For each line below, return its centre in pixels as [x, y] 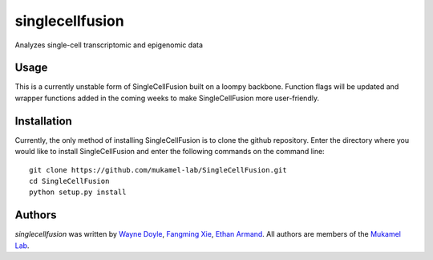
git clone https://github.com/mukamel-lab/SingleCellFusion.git [158, 170]
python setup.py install [78, 192]
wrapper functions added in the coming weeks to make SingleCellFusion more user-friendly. [167, 98]
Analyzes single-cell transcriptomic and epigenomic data [109, 45]
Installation [43, 121]
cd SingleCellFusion [69, 181]
